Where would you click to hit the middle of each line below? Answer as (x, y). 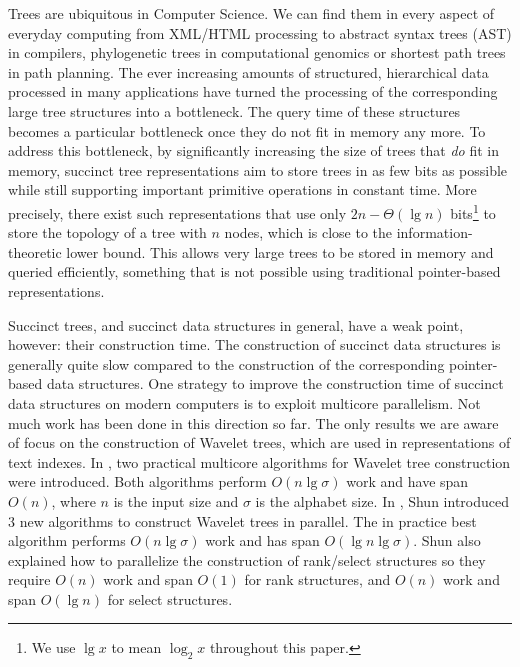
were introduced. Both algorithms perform (137, 481)
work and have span (407, 481)
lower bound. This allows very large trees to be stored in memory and (280, 251)
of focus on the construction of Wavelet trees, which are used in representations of (259, 442)
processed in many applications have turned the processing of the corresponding (253, 91)
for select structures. (170, 598)
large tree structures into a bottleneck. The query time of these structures (234, 110)
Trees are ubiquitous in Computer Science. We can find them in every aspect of (251, 13)
